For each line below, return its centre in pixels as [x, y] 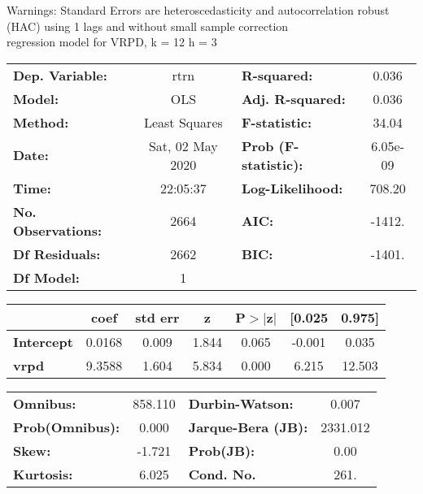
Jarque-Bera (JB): [248, 427]
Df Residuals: [57, 253]
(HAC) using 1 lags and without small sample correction [148, 26]
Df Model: [46, 277]
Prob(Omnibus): [67, 427]
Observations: [58, 230]
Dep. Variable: [60, 75]
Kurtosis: [43, 474]
